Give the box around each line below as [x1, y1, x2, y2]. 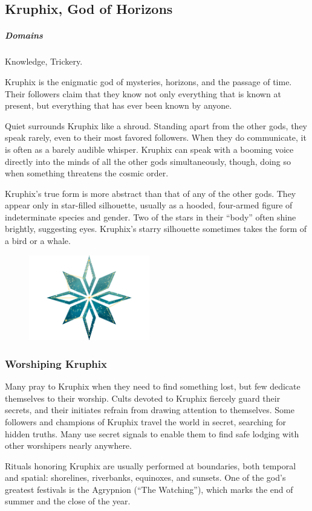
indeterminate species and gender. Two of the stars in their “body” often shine [5, 210, 296, 223]
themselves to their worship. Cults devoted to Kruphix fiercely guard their [5, 391, 281, 404]
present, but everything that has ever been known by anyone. [5, 99, 232, 112]
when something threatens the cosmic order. [5, 167, 169, 179]
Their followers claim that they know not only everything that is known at [5, 87, 281, 100]
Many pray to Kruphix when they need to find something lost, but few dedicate [5, 380, 301, 393]
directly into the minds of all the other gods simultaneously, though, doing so [5, 155, 291, 167]
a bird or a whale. [5, 234, 71, 247]
